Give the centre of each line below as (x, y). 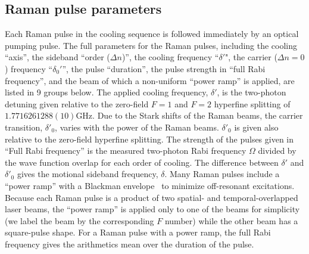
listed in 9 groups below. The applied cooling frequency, (107, 92)
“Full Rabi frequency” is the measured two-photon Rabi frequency (126, 151)
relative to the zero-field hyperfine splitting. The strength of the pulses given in (149, 139)
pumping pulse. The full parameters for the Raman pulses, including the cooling (151, 45)
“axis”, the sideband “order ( (57, 57)
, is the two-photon (252, 92)
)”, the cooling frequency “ (170, 57)
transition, (24, 127)
